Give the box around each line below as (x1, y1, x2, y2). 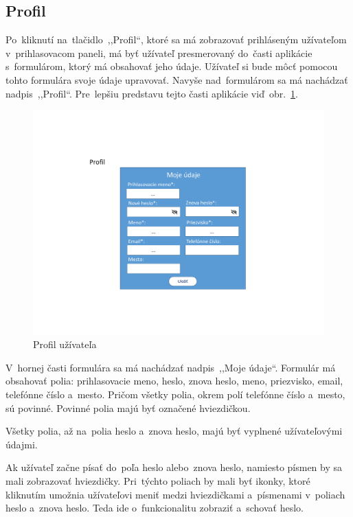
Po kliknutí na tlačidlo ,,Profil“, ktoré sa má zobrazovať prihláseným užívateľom (5, 32, 347, 47)
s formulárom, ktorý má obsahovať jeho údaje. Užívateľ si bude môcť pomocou (5, 59, 338, 73)
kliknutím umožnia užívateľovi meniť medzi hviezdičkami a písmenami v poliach (5, 487, 345, 501)
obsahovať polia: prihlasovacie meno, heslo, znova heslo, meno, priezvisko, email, (5, 374, 343, 388)
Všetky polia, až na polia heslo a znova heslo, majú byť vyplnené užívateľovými (5, 424, 343, 438)
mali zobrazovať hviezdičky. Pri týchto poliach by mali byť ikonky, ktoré (5, 474, 310, 488)
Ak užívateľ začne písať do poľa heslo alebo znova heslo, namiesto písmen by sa (5, 460, 343, 474)
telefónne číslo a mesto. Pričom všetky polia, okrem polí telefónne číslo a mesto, (5, 387, 345, 402)
